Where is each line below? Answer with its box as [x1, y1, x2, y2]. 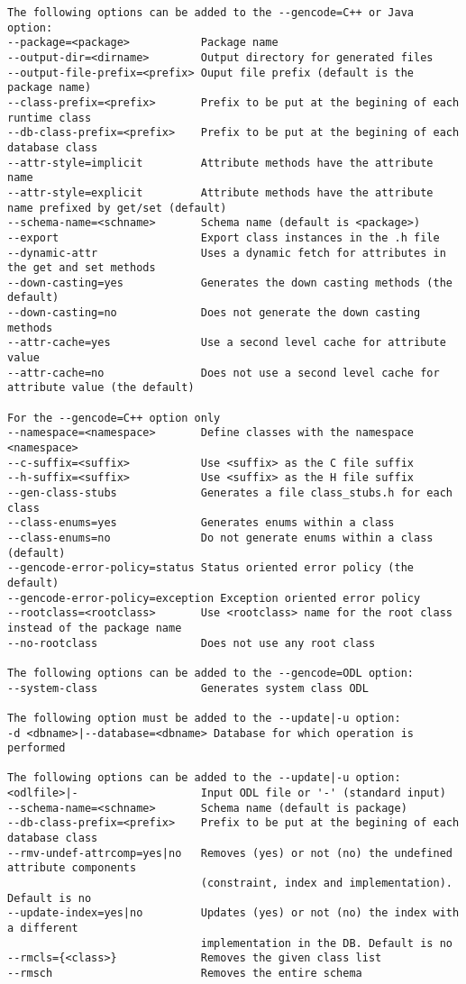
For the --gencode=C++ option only [7, 411, 221, 424]
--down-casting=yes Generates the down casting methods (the [7, 276, 452, 289]
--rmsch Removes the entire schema [7, 967, 362, 979]
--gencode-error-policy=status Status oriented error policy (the [7, 561, 415, 575]
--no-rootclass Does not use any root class [7, 636, 376, 650]
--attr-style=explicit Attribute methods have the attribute [7, 186, 434, 199]
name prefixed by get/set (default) [7, 201, 227, 214]
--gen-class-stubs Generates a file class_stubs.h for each [7, 487, 452, 499]
